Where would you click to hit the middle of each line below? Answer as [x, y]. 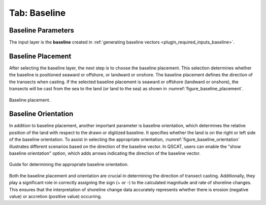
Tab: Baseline [37, 13]
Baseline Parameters [42, 30]
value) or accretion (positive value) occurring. [55, 196]
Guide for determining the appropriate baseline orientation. [69, 165]
